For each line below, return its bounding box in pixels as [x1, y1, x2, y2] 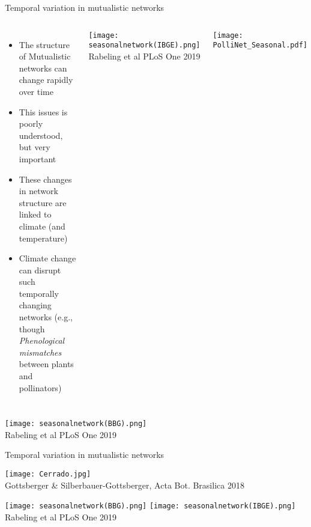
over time [19, 85, 53, 97]
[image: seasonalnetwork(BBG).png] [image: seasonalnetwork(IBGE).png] [5, 502, 296, 511]
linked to [19, 208, 52, 221]
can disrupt [19, 263, 61, 276]
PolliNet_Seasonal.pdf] [213, 41, 308, 50]
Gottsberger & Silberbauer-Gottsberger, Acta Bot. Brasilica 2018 [5, 478, 244, 491]
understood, [19, 129, 63, 141]
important [19, 152, 56, 165]
